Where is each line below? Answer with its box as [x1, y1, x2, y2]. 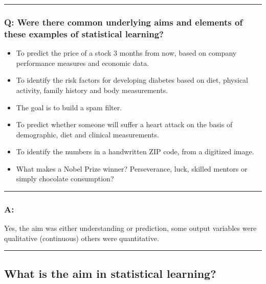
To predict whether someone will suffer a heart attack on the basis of [16, 119, 233, 130]
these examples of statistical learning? [4, 27, 164, 40]
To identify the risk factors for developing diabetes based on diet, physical [16, 75, 248, 85]
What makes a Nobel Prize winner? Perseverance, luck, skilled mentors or [16, 163, 248, 174]
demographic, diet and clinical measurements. [16, 129, 159, 139]
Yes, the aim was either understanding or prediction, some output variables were [4, 223, 257, 233]
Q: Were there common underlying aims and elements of [4, 15, 243, 28]
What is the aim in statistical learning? [4, 265, 216, 281]
